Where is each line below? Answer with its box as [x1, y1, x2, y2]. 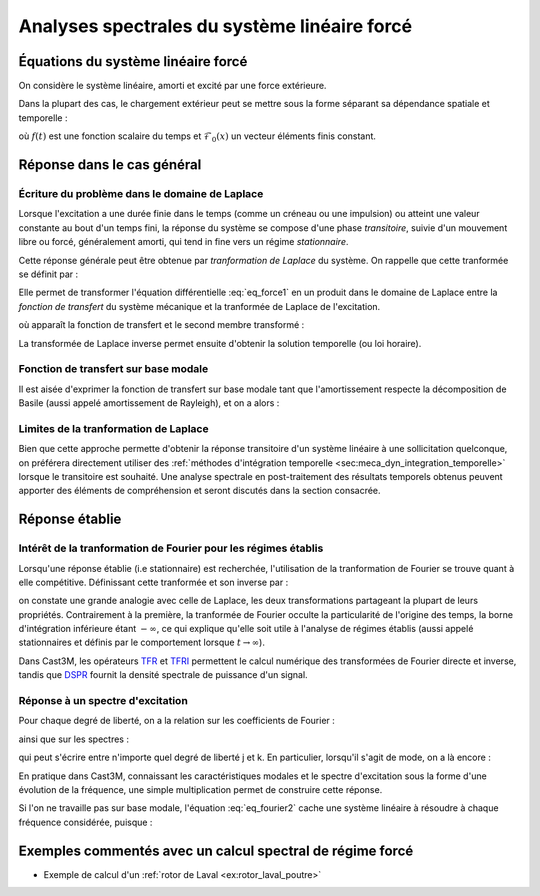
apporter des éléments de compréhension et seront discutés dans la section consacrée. [18, 485, 381, 497]
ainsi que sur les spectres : [18, 733, 130, 745]
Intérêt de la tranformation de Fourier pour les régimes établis [18, 541, 324, 555]
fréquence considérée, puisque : [18, 816, 153, 828]
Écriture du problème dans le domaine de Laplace [18, 187, 264, 201]
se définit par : [18, 268, 79, 280]
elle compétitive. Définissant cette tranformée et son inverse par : [18, 576, 289, 588]
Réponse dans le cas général [18, 156, 202, 174]
